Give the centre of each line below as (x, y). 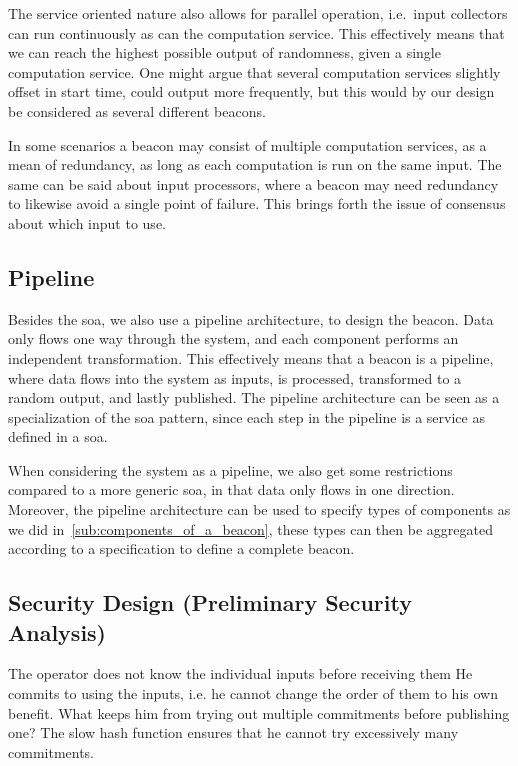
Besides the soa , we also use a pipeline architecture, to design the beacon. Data (251, 318)
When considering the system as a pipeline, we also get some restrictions (230, 469)
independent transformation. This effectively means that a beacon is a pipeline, (251, 357)
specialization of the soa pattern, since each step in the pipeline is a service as (246, 416)
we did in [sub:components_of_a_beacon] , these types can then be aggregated (250, 528)
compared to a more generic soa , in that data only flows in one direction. (231, 489)
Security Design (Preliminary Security (210, 602)
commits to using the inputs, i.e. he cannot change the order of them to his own (253, 693)
